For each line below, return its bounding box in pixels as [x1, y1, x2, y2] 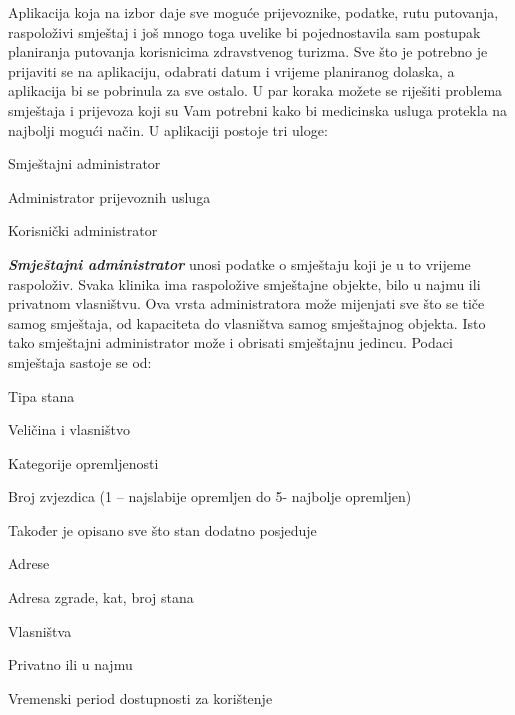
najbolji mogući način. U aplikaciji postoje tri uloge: [8, 119, 328, 140]
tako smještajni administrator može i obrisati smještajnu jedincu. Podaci [8, 332, 453, 353]
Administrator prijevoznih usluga [8, 186, 211, 207]
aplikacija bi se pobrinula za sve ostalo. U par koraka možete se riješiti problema [8, 80, 503, 101]
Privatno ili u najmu [8, 654, 133, 675]
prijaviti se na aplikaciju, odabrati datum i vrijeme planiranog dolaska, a [8, 60, 455, 81]
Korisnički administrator [8, 220, 158, 241]
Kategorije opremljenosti [8, 452, 159, 473]
